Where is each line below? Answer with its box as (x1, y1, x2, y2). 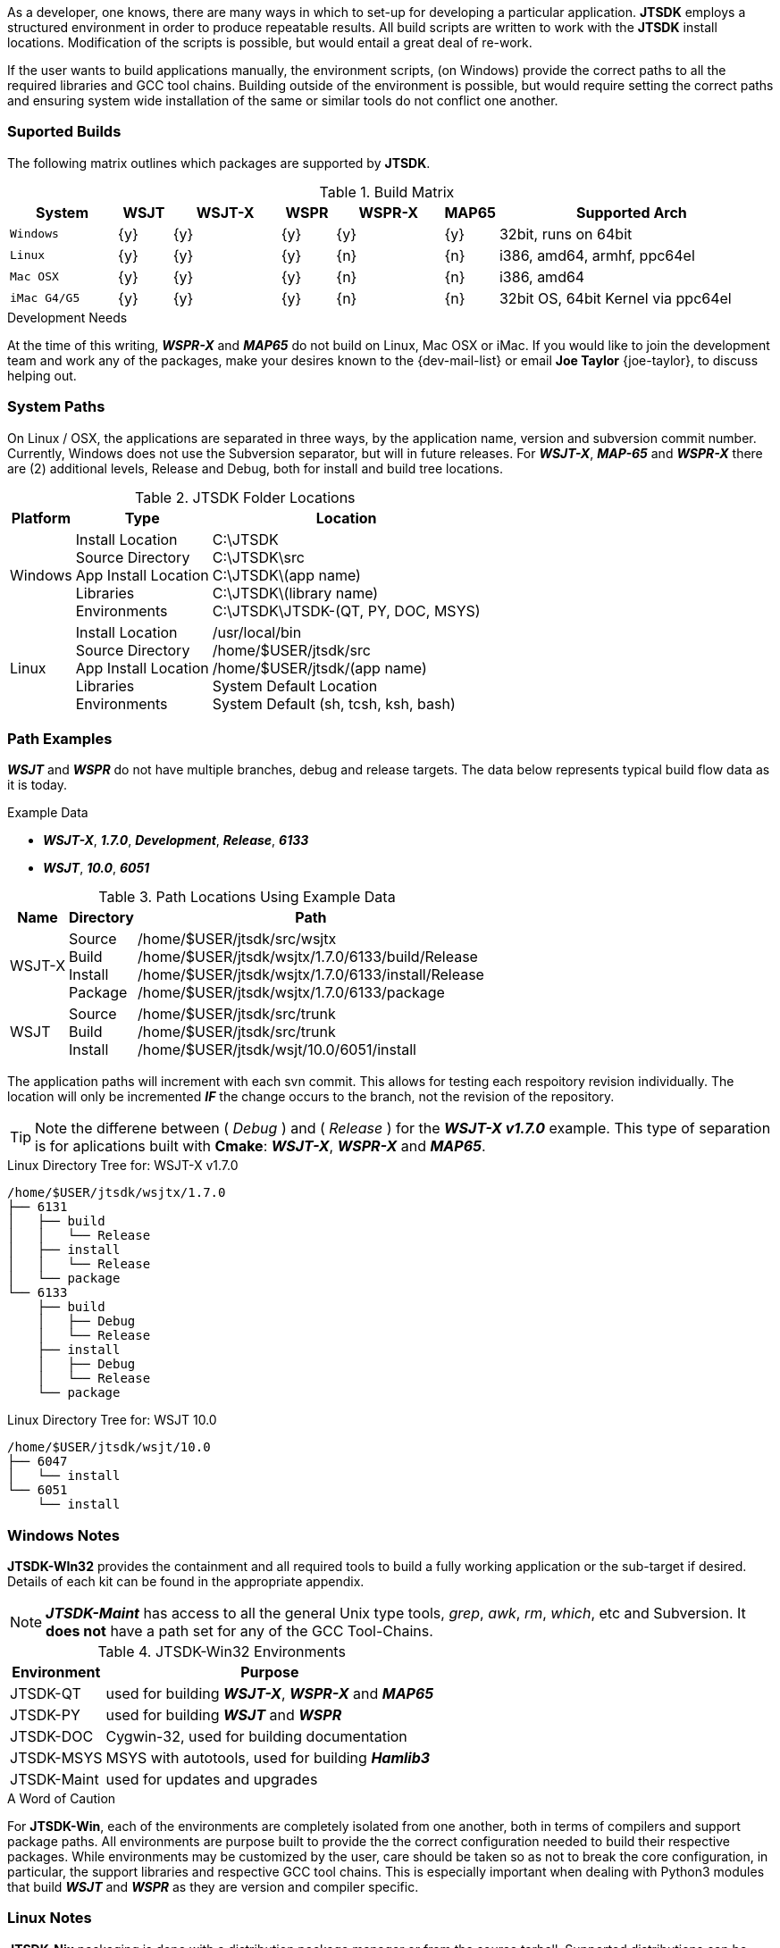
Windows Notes (7, 1526, 120, 1544)
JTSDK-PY (10, 1706, 80, 1724)
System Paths (7, 397, 105, 416)
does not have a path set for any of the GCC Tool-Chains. (46, 1622, 433, 1640)
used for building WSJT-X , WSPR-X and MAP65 (105, 1685, 434, 1702)
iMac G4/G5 (10, 291, 80, 305)
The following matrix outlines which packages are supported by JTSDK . (7, 155, 431, 171)
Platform (11, 508, 71, 527)
